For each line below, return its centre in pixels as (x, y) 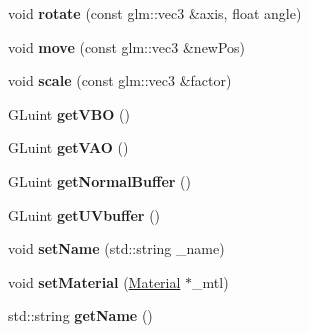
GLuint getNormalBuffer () (99, 180)
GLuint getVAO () (68, 147)
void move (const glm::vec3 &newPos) (127, 46)
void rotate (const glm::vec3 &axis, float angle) (155, 13)
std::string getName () (80, 315)
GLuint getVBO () (69, 113)
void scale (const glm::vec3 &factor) (120, 80)
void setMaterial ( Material (94, 281)
